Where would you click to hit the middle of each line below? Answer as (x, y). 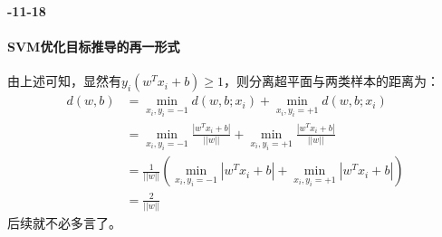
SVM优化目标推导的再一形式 (94, 47)
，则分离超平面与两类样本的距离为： (332, 81)
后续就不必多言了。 (64, 223)
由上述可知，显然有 (64, 81)
